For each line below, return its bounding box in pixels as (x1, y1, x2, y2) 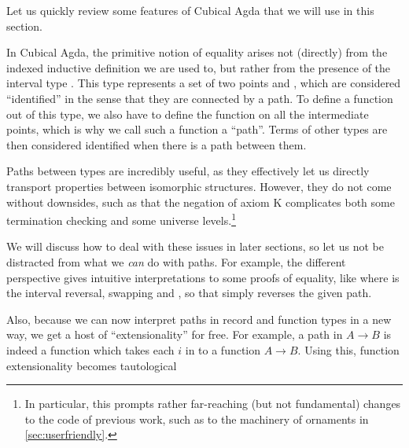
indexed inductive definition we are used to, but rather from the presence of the (6, 59, 391, 75)
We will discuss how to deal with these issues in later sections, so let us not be (6, 238, 384, 255)
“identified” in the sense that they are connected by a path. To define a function (6, 90, 393, 106)
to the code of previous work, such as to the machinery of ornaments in (24, 410, 369, 427)
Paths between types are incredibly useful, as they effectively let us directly (6, 163, 370, 179)
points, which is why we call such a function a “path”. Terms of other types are (6, 121, 388, 138)
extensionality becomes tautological (6, 357, 177, 373)
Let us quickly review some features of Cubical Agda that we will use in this (6, 2, 374, 18)
